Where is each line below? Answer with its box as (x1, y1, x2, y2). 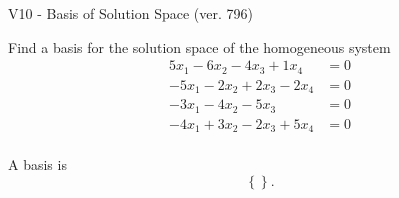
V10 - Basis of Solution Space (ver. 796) (8, 3, 253, 23)
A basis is (8, 154, 67, 175)
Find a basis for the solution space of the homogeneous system (8, 36, 391, 57)
